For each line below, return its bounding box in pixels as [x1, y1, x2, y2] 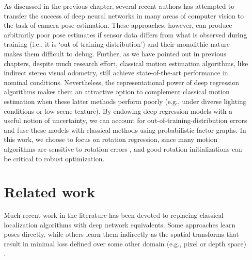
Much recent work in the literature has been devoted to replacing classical [4, 210, 224, 220]
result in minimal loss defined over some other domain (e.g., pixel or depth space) [4, 239, 246, 248]
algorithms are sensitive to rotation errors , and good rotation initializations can [4, 143, 242, 154]
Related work [4, 182, 95, 202]
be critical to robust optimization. [4, 153, 105, 163]
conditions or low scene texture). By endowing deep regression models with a [4, 105, 233, 116]
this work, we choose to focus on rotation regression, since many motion [4, 134, 218, 144]
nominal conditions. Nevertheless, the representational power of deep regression [4, 77, 239, 87]
